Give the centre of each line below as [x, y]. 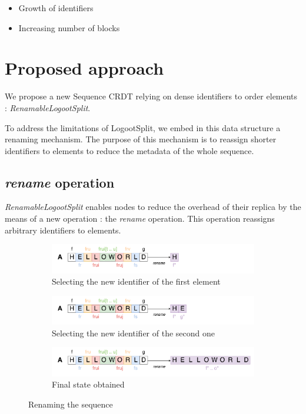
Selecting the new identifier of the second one [133, 333]
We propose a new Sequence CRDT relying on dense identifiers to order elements [151, 96]
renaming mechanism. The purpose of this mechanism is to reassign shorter [141, 139]
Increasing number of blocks [69, 27]
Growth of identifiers [56, 8]
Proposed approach [84, 68]
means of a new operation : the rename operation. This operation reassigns [140, 218]
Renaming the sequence [71, 404]
